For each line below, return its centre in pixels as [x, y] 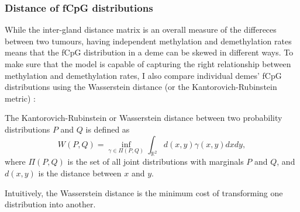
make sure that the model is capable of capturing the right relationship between [148, 64]
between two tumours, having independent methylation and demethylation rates [148, 41]
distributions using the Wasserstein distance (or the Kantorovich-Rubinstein [141, 87]
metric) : [20, 98]
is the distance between [80, 173]
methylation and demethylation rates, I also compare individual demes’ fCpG [143, 75]
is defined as [108, 129]
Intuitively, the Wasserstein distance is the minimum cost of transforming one [144, 192]
